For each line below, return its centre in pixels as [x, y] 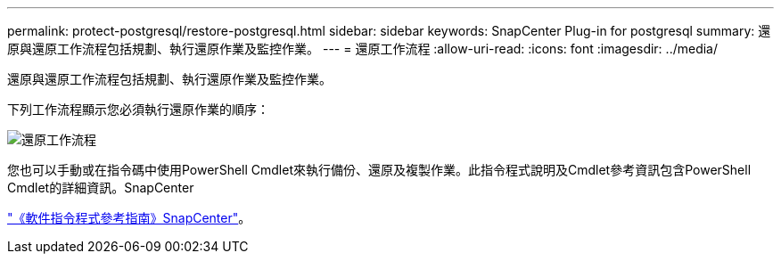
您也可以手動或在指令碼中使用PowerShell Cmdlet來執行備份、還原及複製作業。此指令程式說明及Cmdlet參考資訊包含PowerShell [379, 170]
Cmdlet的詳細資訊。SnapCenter [101, 188]
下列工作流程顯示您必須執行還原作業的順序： [138, 109]
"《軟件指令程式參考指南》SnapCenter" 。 [129, 218]
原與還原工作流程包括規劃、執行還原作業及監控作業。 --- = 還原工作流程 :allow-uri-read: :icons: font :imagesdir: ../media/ [363, 49]
